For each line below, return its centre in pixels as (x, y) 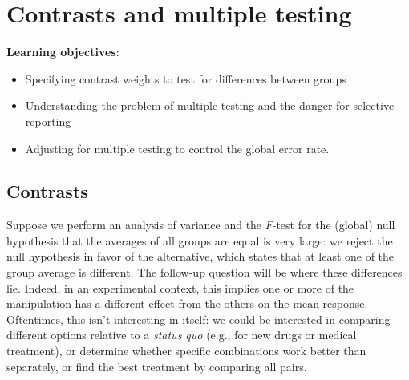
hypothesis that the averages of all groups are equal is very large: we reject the (200, 240)
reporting (48, 121)
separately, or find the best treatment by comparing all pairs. (157, 366)
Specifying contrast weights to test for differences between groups (186, 78)
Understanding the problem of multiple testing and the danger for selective (210, 105)
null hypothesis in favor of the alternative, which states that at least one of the (200, 256)
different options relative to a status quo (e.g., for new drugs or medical (182, 335)
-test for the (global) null (334, 225)
